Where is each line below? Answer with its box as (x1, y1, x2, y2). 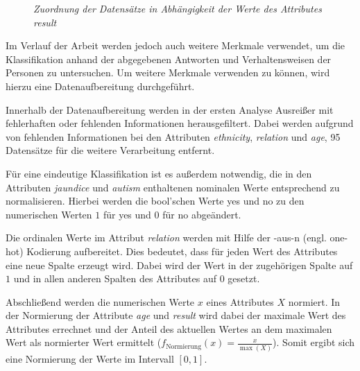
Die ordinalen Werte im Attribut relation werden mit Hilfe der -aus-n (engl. (6, 230, 327, 245)
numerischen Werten (6, 207, 92, 221)
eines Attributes (206, 294, 274, 309)
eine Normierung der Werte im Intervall (6, 351, 174, 365)
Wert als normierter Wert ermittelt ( (6, 335, 162, 350)
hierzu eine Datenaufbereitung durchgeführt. (6, 78, 195, 93)
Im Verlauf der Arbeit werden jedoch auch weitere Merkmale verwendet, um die (6, 38, 345, 53)
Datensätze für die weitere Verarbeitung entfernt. (6, 143, 215, 157)
